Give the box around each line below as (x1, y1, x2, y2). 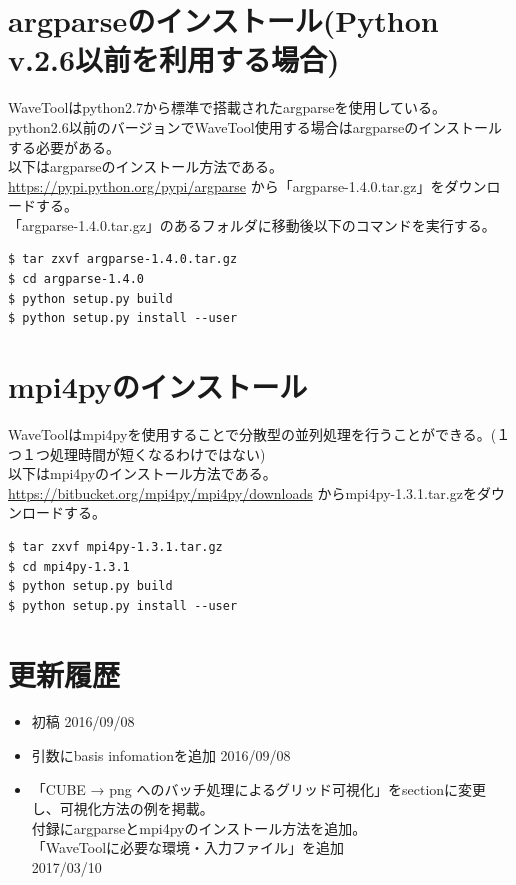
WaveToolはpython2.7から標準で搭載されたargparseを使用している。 (8, 97, 447, 118)
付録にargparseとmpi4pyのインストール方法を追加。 (31, 817, 367, 838)
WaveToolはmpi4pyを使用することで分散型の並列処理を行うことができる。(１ (8, 423, 511, 444)
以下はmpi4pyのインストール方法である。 (8, 463, 277, 484)
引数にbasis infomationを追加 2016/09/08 (31, 745, 291, 766)
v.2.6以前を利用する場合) (8, 39, 340, 80)
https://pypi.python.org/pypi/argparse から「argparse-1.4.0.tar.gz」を (8, 175, 445, 196)
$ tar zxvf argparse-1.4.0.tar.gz (8, 252, 238, 267)
